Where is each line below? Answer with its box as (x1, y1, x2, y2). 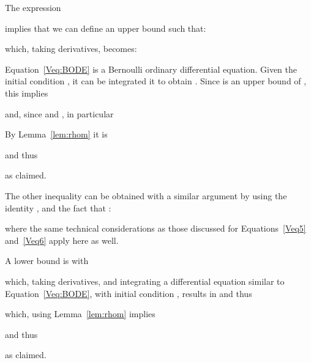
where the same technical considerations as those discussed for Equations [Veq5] (5, 222, 306, 235)
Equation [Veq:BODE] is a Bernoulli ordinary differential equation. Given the (5, 62, 298, 75)
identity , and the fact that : (5, 201, 111, 214)
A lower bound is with (5, 254, 89, 267)
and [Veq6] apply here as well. (5, 233, 119, 246)
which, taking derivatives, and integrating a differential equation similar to (5, 274, 285, 287)
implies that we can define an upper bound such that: (5, 21, 206, 34)
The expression (5, 1, 61, 13)
